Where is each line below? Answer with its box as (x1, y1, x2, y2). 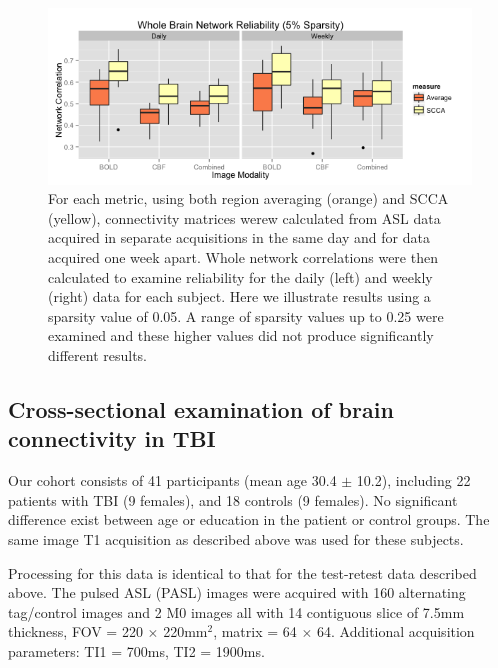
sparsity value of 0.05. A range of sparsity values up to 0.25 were (48, 305, 444, 326)
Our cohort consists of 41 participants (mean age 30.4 (8, 470, 337, 491)
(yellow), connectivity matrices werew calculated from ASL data (48, 207, 441, 228)
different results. (48, 345, 148, 365)
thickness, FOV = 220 (8, 621, 143, 642)
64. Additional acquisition (317, 621, 475, 642)
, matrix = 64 (213, 621, 297, 642)
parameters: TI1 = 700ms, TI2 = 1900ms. (8, 640, 265, 661)
